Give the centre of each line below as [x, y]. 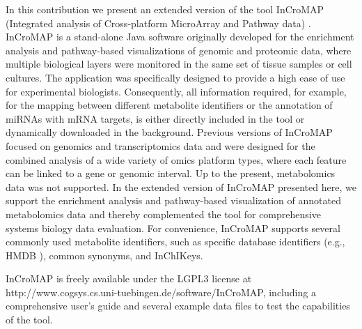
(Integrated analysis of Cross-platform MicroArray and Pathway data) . [158, 23]
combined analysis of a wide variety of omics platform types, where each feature [176, 159]
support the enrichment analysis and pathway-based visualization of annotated [173, 200]
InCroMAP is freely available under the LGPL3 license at [129, 278]
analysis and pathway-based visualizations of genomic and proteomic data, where [179, 50]
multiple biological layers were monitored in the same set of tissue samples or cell [179, 64]
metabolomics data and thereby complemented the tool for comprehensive [163, 214]
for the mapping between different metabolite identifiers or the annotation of [169, 105]
